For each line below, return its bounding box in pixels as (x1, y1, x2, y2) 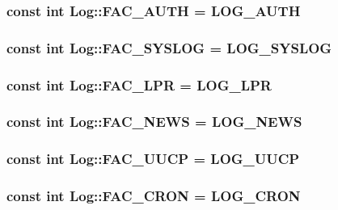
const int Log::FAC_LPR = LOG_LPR (6, 74, 272, 94)
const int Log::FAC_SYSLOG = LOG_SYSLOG (6, 37, 332, 57)
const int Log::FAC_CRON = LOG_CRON (6, 186, 301, 206)
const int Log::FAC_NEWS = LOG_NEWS (6, 111, 302, 132)
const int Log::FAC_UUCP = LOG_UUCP (6, 149, 300, 169)
